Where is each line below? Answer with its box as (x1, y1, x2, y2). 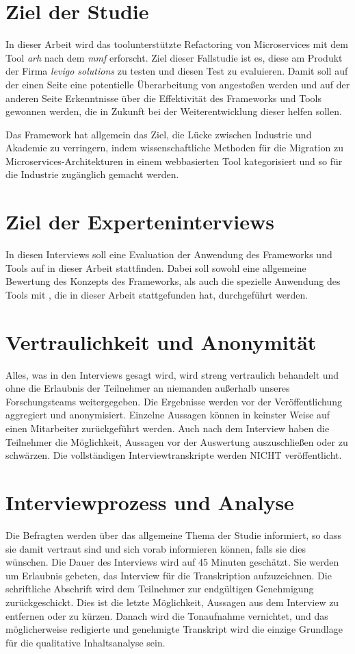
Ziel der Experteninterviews (5, 207, 274, 236)
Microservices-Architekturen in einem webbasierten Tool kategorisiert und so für (5, 153, 343, 168)
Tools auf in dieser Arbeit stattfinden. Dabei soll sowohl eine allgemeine (5, 260, 306, 275)
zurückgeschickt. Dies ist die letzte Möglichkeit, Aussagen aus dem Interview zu (5, 594, 339, 609)
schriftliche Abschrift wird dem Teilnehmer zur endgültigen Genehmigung (5, 581, 314, 596)
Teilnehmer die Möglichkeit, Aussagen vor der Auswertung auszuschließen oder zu (5, 434, 348, 449)
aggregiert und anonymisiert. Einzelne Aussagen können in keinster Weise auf (5, 407, 330, 422)
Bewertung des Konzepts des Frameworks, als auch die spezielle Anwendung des (5, 274, 341, 288)
